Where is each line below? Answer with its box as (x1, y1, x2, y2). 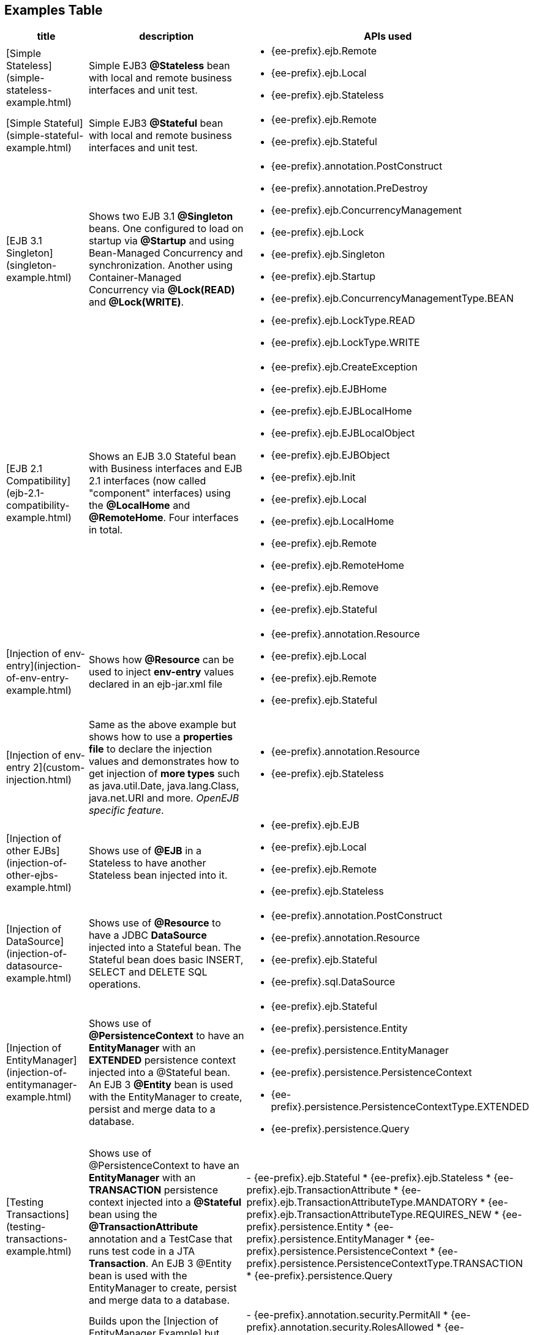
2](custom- (32, 761, 85, 774)
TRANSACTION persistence (88, 1184, 218, 1197)
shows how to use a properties (88, 731, 233, 743)
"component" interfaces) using (88, 487, 231, 500)
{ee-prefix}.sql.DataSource (271, 976, 396, 988)
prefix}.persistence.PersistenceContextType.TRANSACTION (246, 1257, 523, 1270)
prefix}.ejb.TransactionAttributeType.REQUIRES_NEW (246, 1208, 492, 1221)
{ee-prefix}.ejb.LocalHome (271, 515, 394, 528)
